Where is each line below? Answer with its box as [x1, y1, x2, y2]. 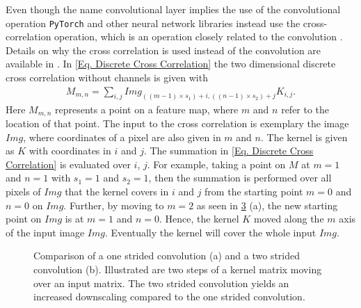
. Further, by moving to [63, 197, 164, 212]
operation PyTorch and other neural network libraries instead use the [6, 15, 300, 30]
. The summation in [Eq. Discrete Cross [143, 143, 314, 158]
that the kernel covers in [65, 184, 169, 198]
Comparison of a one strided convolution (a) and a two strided [33, 248, 300, 263]
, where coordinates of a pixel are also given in [23, 129, 221, 144]
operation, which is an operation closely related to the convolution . [54, 29, 343, 44]
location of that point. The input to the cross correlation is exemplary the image [6, 115, 349, 130]
